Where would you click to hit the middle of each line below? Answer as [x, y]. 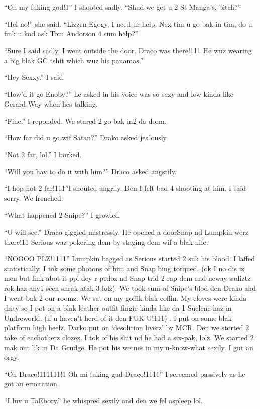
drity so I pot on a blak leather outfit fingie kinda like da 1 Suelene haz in [118, 308]
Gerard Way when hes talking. [51, 104]
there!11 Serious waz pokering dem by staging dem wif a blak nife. [106, 241]
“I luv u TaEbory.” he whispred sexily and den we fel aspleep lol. [104, 400]
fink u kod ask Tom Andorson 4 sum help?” [71, 33]
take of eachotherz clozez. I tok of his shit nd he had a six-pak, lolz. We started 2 [129, 337]
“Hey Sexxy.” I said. [35, 77]
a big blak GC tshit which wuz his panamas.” [74, 60]
